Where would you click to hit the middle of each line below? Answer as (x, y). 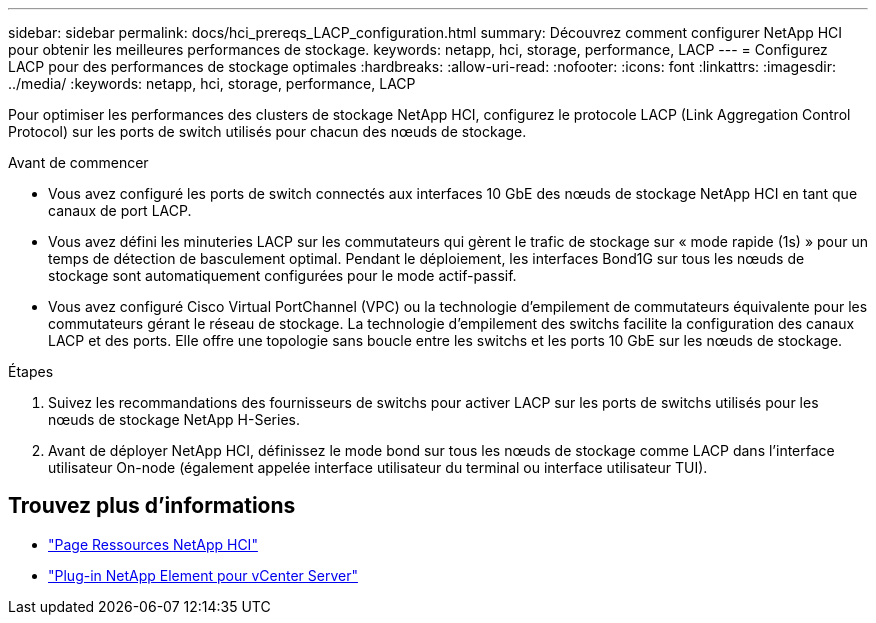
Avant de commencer (78, 162)
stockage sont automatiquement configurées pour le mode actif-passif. (282, 275)
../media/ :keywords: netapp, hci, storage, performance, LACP (212, 83)
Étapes (31, 371)
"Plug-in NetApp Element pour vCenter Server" (203, 575)
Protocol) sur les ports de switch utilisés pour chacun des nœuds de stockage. (267, 131)
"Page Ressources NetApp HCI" (153, 544)
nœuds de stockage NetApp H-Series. (174, 419)
